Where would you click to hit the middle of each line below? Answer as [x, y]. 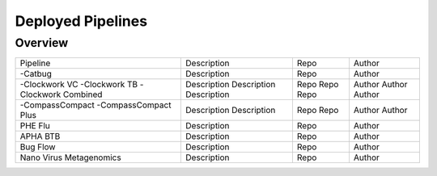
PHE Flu [35, 126]
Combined [83, 94]
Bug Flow [38, 147]
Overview [42, 43]
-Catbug [36, 74]
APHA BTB [40, 136]
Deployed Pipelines [81, 21]
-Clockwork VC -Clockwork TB [78, 85]
